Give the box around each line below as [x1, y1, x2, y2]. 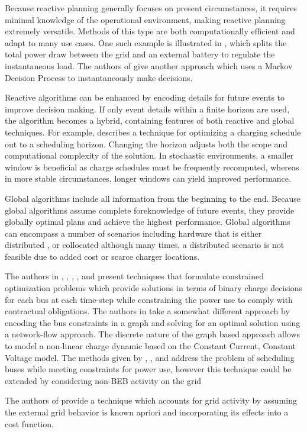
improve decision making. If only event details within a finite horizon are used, [5, 102, 290, 115]
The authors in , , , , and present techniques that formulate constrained [5, 270, 264, 282]
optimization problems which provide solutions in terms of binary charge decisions [5, 282, 303, 294]
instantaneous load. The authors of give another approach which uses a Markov [5, 59, 293, 72]
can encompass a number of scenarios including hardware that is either [5, 227, 262, 239]
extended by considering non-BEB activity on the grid [5, 374, 202, 386]
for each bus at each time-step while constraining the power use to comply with [5, 293, 293, 305]
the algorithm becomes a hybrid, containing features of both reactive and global [5, 114, 295, 127]
